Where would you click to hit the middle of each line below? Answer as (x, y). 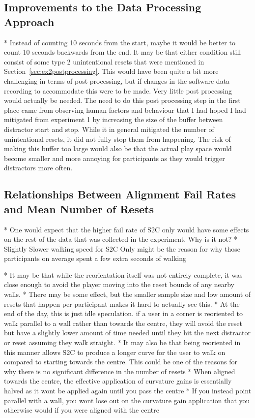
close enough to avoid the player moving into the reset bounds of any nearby (119, 284)
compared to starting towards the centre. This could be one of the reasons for (121, 362)
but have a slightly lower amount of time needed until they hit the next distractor (127, 333)
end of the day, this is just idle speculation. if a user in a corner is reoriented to (123, 313)
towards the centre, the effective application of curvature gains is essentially (118, 381)
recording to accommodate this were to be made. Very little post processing (118, 90)
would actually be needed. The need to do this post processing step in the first (122, 100)
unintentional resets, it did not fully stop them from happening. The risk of (117, 139)
